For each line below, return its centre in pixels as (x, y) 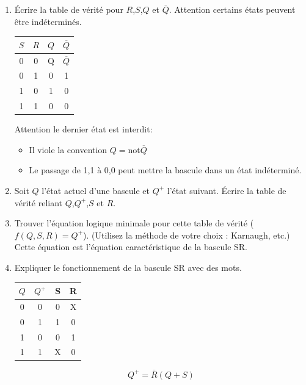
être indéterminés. (48, 21)
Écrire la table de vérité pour (69, 9)
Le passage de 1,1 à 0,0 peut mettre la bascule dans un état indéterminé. (165, 170)
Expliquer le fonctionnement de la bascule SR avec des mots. (128, 267)
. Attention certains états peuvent (232, 9)
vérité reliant (38, 202)
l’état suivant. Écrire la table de (227, 190)
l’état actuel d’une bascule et (96, 190)
